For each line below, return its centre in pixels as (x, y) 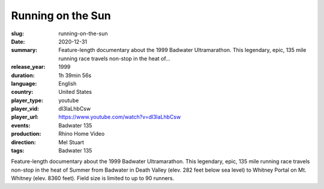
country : (22, 92)
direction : (23, 142)
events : (21, 125)
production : (26, 134)
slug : (17, 33)
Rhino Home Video (82, 134)
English (67, 83)
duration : (23, 75)
